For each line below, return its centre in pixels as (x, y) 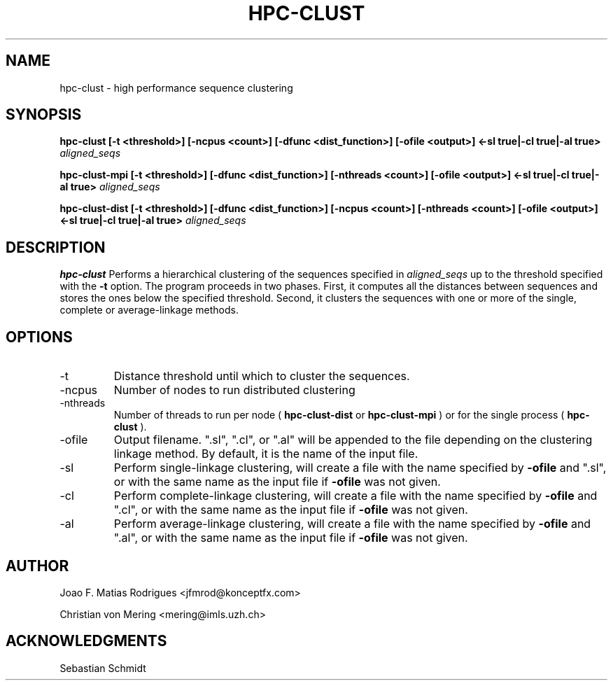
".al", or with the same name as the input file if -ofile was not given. (291, 538)
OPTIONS (39, 337)
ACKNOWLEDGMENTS (86, 641)
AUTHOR (37, 566)
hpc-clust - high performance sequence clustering (176, 87)
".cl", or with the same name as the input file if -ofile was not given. (291, 510)
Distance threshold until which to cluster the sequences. (262, 376)
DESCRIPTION (56, 247)
